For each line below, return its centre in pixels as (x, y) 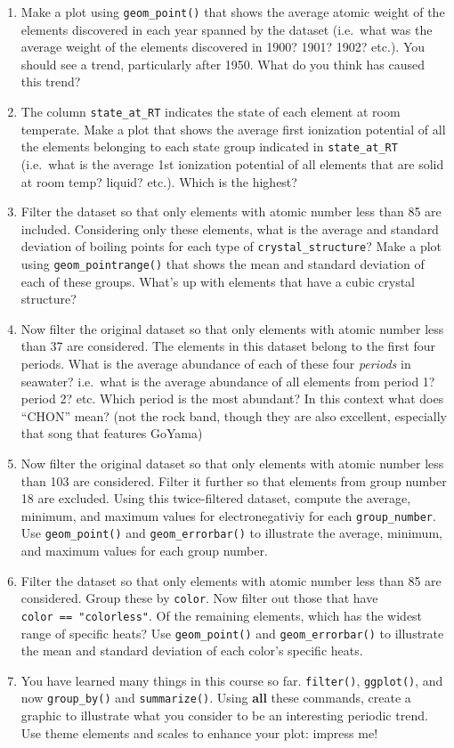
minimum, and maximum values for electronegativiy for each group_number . (228, 515)
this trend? (51, 81)
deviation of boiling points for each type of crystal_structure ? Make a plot (231, 246)
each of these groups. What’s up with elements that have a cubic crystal (218, 281)
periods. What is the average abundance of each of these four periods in (216, 363)
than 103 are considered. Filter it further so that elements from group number (234, 480)
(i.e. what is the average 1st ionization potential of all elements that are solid (232, 163)
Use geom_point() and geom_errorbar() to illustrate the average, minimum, (231, 533)
